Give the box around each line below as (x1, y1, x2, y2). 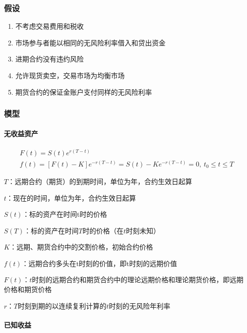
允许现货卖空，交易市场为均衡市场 (15, 70, 125, 80)
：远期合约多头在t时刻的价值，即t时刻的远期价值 (21, 258, 177, 268)
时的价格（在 (82, 225, 124, 235)
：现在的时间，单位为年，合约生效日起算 (6, 192, 136, 203)
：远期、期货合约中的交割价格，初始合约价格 (9, 242, 153, 252)
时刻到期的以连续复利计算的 (18, 300, 107, 311)
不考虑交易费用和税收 (15, 21, 84, 31)
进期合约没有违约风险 (15, 54, 84, 64)
